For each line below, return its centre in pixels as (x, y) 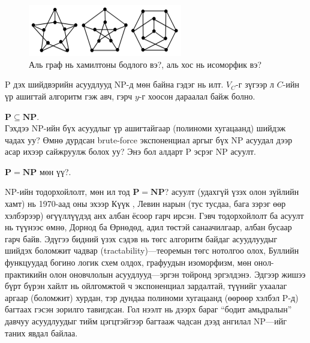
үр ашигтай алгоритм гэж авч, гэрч (69, 96)
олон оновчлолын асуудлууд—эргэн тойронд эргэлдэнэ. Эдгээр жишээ (177, 274)
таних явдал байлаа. (41, 333)
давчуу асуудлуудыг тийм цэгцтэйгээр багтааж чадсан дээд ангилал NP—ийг (146, 321)
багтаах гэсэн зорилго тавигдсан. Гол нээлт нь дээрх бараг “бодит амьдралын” (148, 309)
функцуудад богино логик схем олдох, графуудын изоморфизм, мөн (128, 262)
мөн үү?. (55, 171)
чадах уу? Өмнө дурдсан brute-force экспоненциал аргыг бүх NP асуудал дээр (149, 139)
